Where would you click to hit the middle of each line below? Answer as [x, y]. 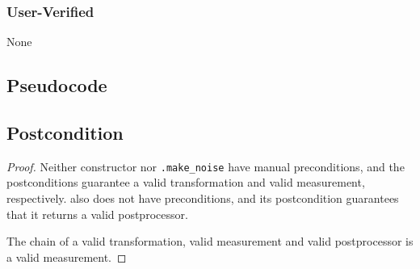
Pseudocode [57, 85]
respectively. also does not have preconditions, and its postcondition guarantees [203, 198]
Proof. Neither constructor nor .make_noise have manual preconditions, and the [206, 166]
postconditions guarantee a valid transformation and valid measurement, [186, 182]
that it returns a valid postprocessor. [97, 214]
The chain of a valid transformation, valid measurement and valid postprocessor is [210, 241]
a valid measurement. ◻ [67, 256]
